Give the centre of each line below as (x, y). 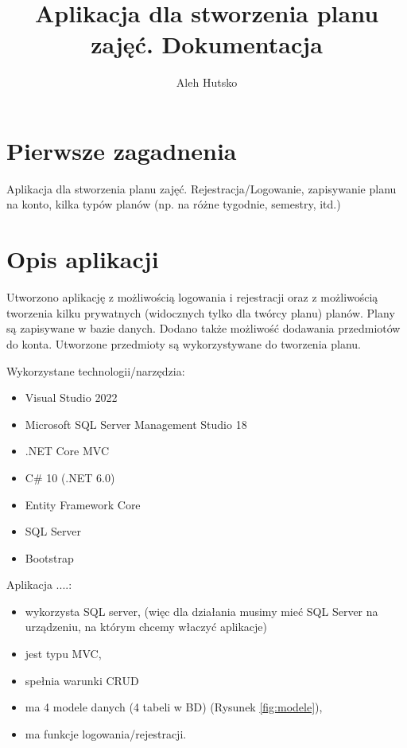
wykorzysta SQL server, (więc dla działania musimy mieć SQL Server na (202, 611)
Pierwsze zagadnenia (122, 150)
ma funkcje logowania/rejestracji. (106, 733)
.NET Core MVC (67, 451)
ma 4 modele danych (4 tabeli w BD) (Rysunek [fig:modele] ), (174, 707)
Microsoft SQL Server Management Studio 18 (136, 424)
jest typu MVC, (63, 654)
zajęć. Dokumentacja (207, 44)
